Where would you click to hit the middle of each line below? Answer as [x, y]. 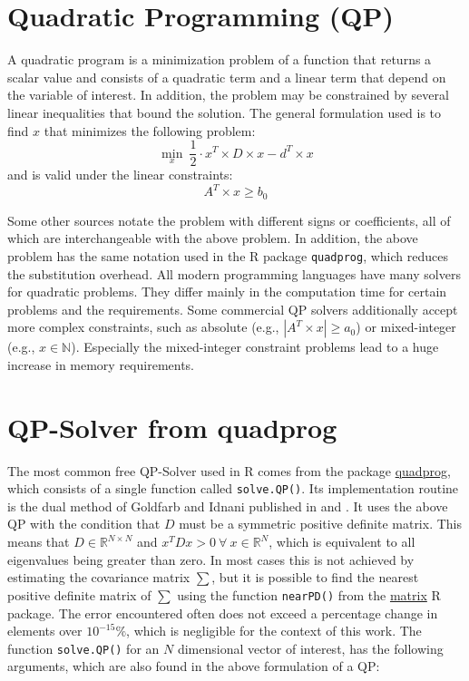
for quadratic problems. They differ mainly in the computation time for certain [227, 292]
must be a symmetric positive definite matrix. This [321, 524]
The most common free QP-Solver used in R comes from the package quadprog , [229, 470]
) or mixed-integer [406, 327]
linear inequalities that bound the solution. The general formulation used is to [225, 112]
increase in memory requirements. [101, 364]
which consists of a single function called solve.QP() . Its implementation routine [233, 488]
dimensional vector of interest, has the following [310, 648]
